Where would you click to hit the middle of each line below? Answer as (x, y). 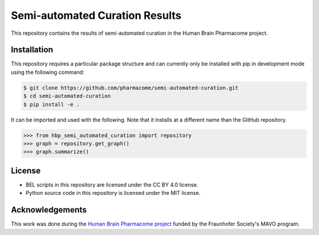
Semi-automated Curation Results (96, 15)
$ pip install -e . (51, 104)
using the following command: (48, 72)
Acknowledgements (49, 210)
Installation (32, 50)
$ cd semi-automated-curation (67, 96)
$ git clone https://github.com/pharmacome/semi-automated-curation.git (131, 88)
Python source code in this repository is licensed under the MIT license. (113, 193)
